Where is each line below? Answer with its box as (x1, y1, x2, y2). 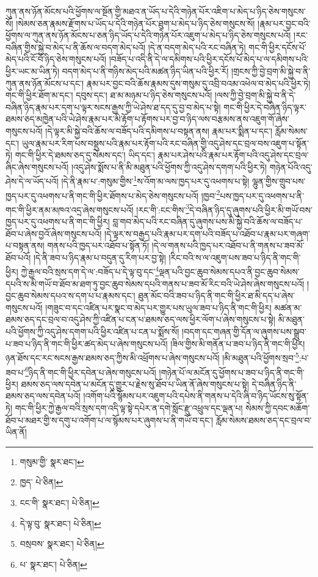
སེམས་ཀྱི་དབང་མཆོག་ (245, 401, 310, 414)
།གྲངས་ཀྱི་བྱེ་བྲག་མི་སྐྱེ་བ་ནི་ (231, 64, 311, 77)
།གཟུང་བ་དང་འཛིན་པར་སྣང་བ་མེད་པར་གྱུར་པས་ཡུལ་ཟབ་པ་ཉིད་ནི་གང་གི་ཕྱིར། (45, 301, 272, 314)
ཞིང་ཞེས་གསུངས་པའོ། (5, 160, 69, 173)
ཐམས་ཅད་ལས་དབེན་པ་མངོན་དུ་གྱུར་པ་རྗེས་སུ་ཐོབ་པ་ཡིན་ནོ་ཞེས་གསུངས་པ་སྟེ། (21, 377, 249, 390)
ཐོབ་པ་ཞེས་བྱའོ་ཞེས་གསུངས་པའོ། (5, 227, 102, 240)
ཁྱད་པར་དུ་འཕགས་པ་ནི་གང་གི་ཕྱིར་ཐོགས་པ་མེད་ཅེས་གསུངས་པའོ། (5, 189, 199, 202)
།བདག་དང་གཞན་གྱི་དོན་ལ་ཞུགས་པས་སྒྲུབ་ (182, 325, 307, 338)
